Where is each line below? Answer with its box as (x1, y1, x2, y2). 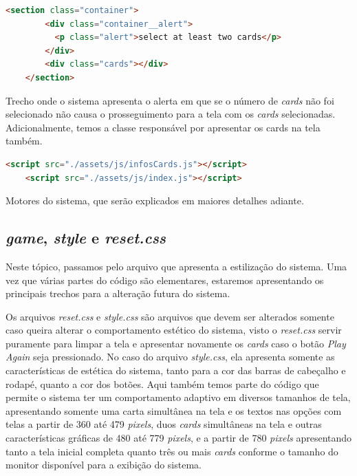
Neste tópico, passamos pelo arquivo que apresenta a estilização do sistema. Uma (6, 259, 347, 273)
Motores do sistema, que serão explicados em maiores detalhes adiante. (6, 193, 304, 208)
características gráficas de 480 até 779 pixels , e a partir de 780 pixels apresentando (6, 431, 352, 445)
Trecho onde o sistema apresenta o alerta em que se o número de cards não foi (6, 93, 334, 107)
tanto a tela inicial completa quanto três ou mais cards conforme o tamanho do (6, 444, 338, 458)
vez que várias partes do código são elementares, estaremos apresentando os (6, 272, 324, 287)
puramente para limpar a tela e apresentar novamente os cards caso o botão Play (6, 336, 346, 350)
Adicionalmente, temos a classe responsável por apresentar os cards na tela (6, 120, 321, 134)
